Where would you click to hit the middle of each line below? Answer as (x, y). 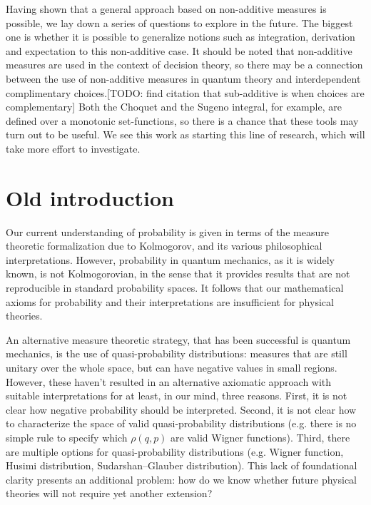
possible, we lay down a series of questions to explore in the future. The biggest (179, 22)
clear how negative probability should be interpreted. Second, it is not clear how (181, 409)
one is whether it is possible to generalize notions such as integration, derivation (181, 37)
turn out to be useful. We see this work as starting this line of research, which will (185, 134)
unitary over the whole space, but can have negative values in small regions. (172, 367)
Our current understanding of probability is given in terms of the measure (167, 231)
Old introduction (90, 197)
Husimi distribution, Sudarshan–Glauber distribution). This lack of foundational (182, 465)
